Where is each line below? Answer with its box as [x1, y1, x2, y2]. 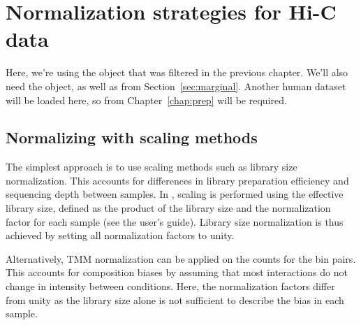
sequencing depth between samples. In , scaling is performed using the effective [6, 187, 344, 201]
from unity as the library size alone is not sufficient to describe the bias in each [6, 292, 344, 307]
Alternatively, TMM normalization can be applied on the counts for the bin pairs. [6, 251, 356, 266]
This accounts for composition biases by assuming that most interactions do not [6, 265, 348, 280]
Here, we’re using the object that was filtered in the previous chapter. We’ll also [6, 65, 348, 80]
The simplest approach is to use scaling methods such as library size [6, 159, 297, 174]
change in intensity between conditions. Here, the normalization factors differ [6, 279, 335, 294]
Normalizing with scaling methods [6, 127, 258, 148]
